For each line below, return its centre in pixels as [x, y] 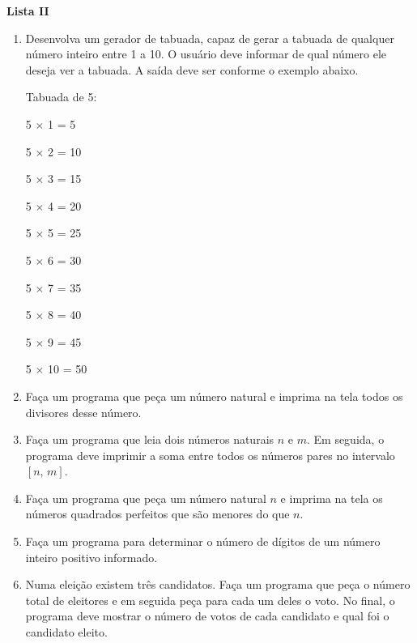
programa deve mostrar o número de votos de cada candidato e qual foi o [207, 616]
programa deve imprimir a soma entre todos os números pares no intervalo [210, 455]
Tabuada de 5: [61, 97]
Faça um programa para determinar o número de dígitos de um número [203, 541]
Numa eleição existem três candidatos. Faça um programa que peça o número [218, 584]
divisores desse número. [83, 412]
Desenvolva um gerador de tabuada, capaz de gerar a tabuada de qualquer [210, 38]
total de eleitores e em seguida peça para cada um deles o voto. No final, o [210, 600]
